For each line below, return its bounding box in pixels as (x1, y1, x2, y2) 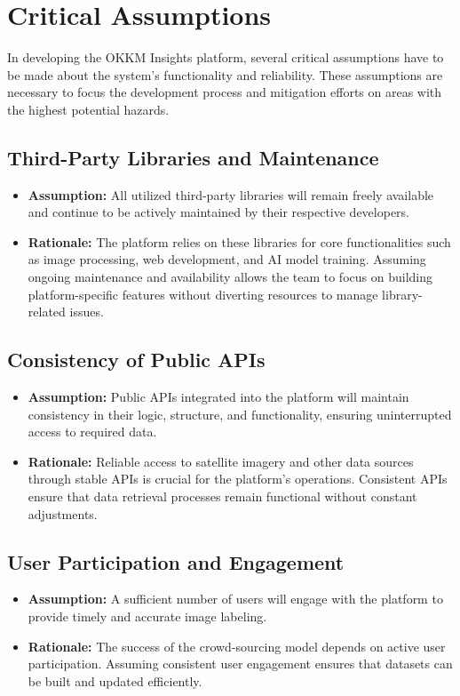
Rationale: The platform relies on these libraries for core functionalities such (28, 232, 451, 251)
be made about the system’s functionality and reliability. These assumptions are (7, 65, 443, 84)
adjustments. (28, 504, 98, 523)
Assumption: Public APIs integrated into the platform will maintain (28, 388, 409, 406)
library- (382, 284, 423, 303)
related (28, 302, 66, 321)
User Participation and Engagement (7, 548, 345, 575)
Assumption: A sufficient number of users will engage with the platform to (28, 589, 443, 608)
